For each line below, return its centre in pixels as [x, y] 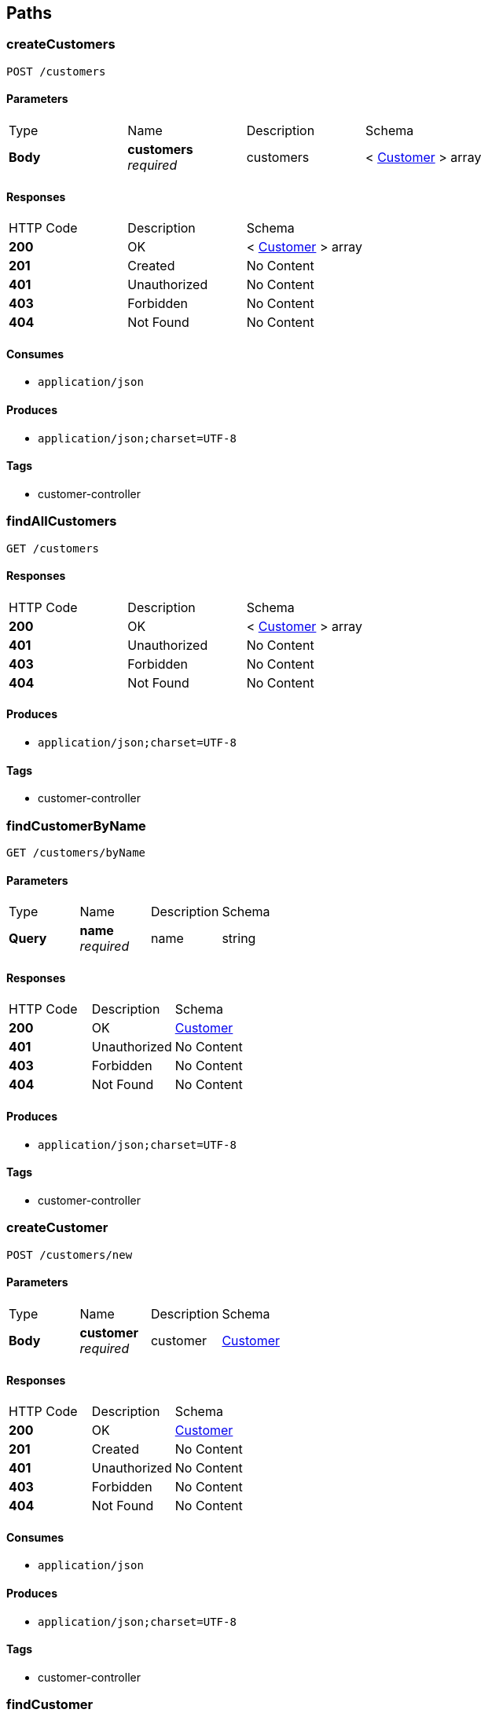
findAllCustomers [62, 521]
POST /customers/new [70, 1254]
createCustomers [61, 44]
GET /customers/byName [76, 853]
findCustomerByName [76, 825]
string [239, 939]
